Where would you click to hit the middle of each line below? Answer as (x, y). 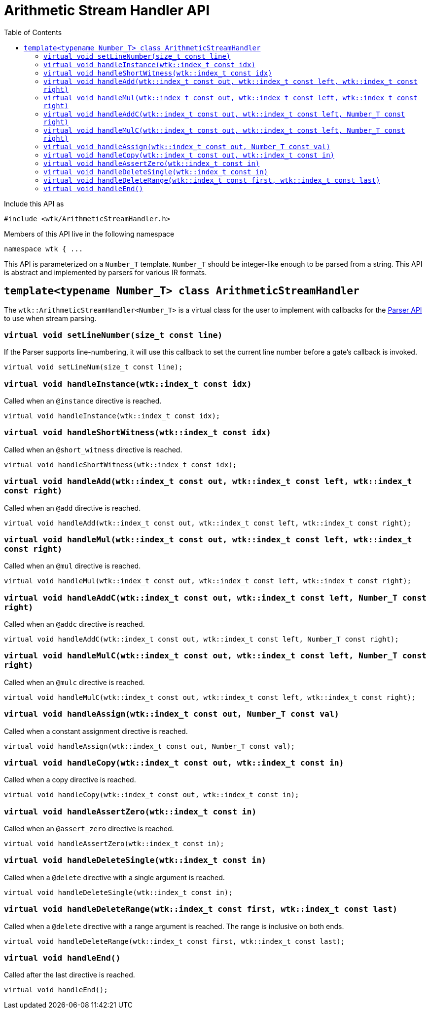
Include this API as (34, 203)
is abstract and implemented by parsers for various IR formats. (106, 272)
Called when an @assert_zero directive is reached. (89, 829)
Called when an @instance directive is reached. (83, 401)
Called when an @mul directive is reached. (72, 566)
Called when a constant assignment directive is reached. (96, 731)
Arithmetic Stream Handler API (107, 10)
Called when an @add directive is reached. (72, 508)
